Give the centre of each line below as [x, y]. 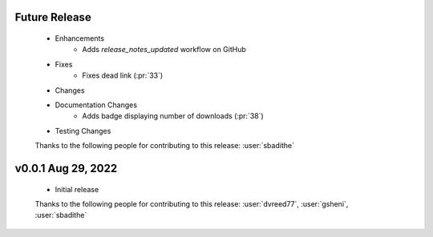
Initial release [77, 189]
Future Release [53, 17]
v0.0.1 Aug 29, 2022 [66, 168]
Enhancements [79, 38]
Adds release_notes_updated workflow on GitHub [164, 50]
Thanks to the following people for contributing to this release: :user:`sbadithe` [164, 146]
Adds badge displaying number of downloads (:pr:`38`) [173, 116]
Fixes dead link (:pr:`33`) [123, 75]
